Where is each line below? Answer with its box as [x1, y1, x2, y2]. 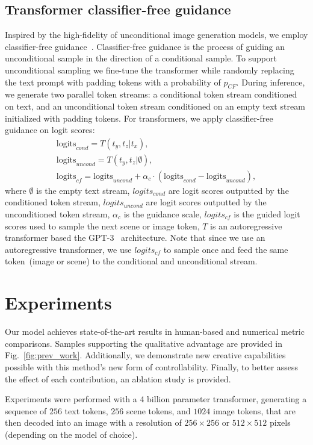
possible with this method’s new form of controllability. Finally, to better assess [5, 360, 299, 373]
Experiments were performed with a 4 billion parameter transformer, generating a [5, 393, 307, 405]
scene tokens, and [126, 404, 191, 417]
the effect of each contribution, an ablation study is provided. [5, 372, 231, 385]
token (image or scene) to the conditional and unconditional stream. [5, 255, 258, 267]
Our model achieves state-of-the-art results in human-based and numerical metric [5, 325, 305, 338]
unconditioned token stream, [5, 208, 110, 220]
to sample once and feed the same [163, 243, 288, 255]
